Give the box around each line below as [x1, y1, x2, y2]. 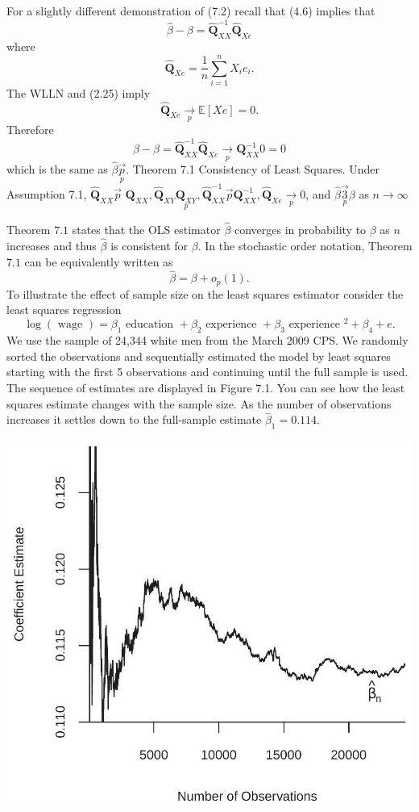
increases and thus [6, 236, 97, 253]
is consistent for [110, 236, 189, 253]
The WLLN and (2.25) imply [6, 84, 151, 101]
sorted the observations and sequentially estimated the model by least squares [6, 347, 391, 364]
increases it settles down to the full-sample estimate [6, 411, 262, 428]
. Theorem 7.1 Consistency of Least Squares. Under [126, 160, 380, 177]
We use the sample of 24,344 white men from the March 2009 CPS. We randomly [6, 332, 409, 349]
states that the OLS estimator [72, 221, 221, 238]
